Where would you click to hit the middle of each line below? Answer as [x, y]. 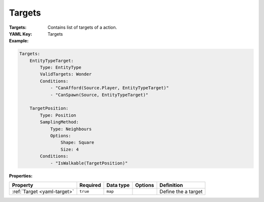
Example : [19, 41]
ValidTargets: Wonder [66, 74]
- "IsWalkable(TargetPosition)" [89, 163]
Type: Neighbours [71, 129]
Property [23, 185]
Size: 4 [70, 149]
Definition [171, 185]
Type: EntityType [61, 68]
